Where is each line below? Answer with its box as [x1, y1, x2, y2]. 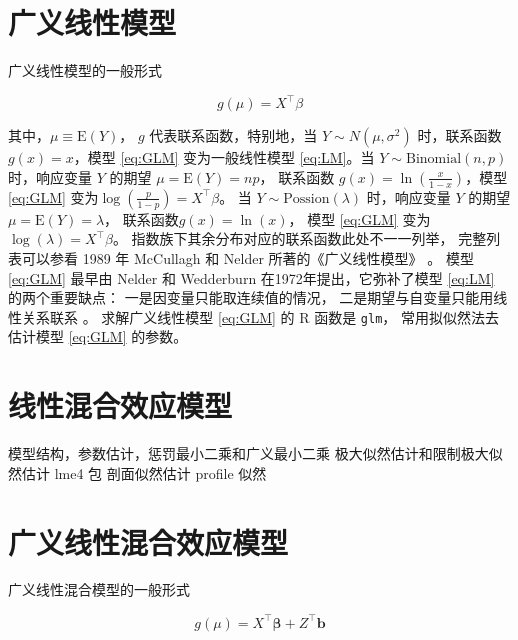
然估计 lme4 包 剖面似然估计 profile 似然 [8, 462, 267, 483]
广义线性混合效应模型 [8, 521, 289, 562]
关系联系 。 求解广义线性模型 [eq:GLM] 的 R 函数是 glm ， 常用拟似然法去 [21, 306, 499, 327]
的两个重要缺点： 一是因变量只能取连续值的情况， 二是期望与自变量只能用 [8, 287, 494, 308]
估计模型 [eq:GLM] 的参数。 [8, 326, 188, 347]
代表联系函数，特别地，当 [149, 125, 318, 146]
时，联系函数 [417, 125, 502, 146]
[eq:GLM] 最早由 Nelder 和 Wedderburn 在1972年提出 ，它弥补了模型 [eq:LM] [8, 267, 495, 288]
